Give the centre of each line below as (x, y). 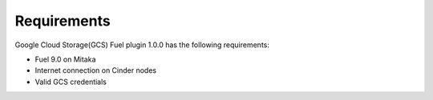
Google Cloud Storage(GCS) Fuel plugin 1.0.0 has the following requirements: (142, 45)
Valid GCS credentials (71, 82)
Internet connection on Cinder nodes (95, 70)
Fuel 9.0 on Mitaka (65, 59)
